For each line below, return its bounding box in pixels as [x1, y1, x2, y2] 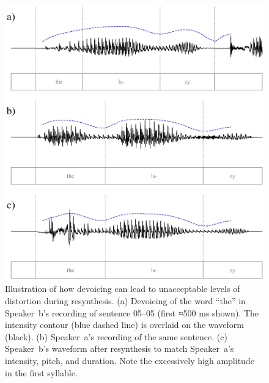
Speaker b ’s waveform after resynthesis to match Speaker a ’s [5, 342, 234, 355]
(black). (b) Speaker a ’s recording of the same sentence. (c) [5, 330, 227, 343]
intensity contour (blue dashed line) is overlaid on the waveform [5, 318, 244, 331]
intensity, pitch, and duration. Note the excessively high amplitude [5, 354, 254, 367]
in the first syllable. [5, 366, 78, 379]
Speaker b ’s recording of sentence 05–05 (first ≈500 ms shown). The [5, 306, 259, 319]
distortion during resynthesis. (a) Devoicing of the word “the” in [5, 294, 246, 307]
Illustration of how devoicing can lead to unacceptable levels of [5, 282, 240, 295]
